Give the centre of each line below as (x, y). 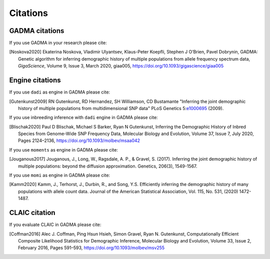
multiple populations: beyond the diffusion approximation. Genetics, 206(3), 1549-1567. (108, 166)
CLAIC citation (32, 213)
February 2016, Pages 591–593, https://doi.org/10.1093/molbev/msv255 (91, 248)
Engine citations (35, 80)
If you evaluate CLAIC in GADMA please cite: (55, 224)
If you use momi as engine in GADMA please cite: (59, 175)
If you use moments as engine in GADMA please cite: (64, 149)
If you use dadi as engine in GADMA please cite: (59, 92)
